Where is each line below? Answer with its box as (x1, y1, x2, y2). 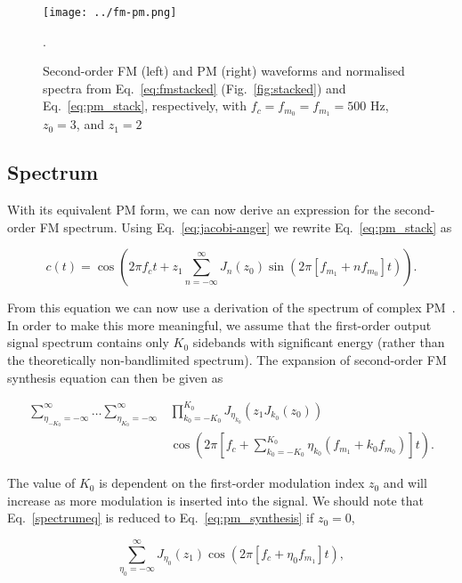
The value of (7, 474, 76, 492)
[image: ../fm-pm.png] (43, 6, 177, 19)
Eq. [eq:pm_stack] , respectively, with (43, 96, 247, 115)
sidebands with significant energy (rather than (192, 333, 445, 352)
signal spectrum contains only (7, 333, 169, 352)
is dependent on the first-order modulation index (99, 474, 365, 492)
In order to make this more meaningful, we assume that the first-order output (7, 315, 432, 334)
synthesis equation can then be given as (7, 368, 223, 386)
